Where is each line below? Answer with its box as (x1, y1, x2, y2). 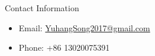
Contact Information (5, 2, 79, 14)
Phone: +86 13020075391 (18, 41, 110, 54)
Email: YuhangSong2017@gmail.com (18, 21, 150, 34)
